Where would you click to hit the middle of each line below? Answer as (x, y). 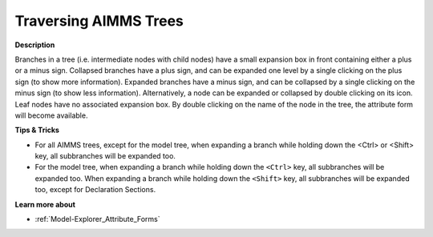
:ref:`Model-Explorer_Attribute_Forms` (97, 219)
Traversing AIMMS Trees (99, 21)
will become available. (51, 115)
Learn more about (45, 204)
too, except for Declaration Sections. (95, 190)
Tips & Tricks (37, 130)
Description (35, 45)
